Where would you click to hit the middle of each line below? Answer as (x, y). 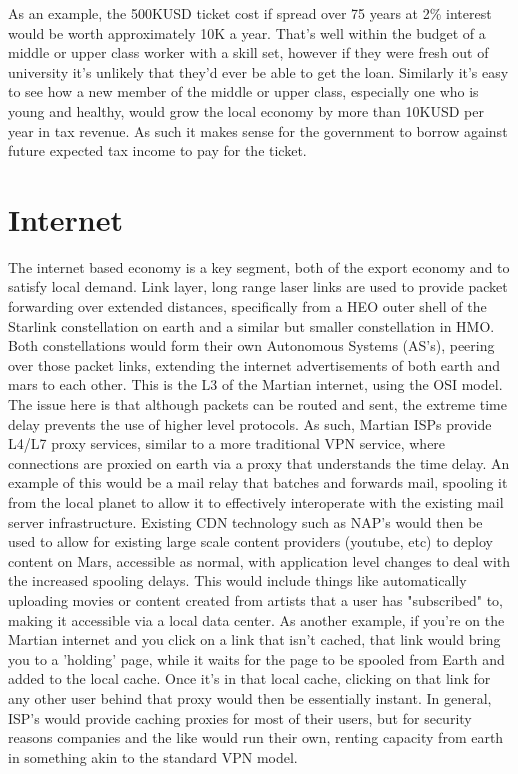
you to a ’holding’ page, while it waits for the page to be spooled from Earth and (256, 658)
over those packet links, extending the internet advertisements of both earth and (254, 364)
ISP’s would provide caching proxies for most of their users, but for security (240, 717)
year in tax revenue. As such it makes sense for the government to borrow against (258, 130)
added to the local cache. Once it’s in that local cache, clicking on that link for (249, 678)
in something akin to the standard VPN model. (153, 756)
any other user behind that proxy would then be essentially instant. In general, (250, 697)
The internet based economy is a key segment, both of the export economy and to (259, 266)
